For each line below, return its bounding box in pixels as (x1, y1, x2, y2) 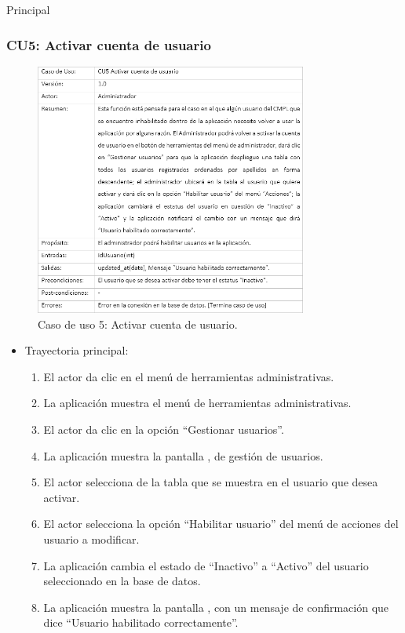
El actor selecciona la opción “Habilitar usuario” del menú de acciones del (43, 515, 399, 532)
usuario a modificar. (43, 531, 140, 548)
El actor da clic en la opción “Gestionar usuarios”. (43, 421, 284, 438)
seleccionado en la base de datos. (43, 573, 201, 589)
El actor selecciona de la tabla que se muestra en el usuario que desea (43, 474, 378, 490)
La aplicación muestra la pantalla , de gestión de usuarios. (43, 447, 323, 464)
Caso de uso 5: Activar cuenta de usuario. (38, 315, 238, 332)
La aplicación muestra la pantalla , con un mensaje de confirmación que (43, 598, 389, 615)
